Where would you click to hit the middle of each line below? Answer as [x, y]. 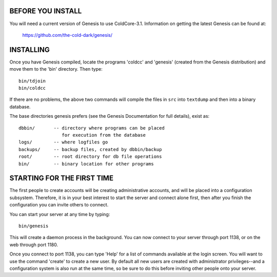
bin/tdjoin [32, 81]
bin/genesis [34, 226]
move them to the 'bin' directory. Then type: [56, 69]
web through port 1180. [34, 244]
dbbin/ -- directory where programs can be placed [92, 128]
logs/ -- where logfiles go [63, 142]
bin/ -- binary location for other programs [86, 164]
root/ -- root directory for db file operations [90, 157]
